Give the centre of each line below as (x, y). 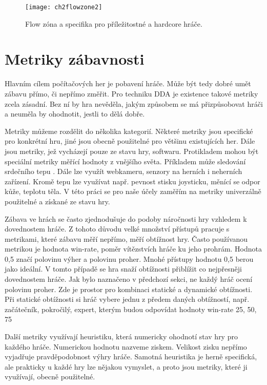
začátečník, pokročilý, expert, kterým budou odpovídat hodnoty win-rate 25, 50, (131, 309)
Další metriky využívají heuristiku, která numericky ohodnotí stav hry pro (121, 336)
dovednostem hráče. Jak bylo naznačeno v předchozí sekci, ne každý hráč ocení (129, 279)
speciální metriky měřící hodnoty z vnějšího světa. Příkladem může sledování (125, 161)
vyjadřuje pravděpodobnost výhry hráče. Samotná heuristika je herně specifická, (131, 357)
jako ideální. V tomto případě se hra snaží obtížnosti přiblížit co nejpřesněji (123, 269)
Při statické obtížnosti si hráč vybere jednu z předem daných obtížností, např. (127, 299)
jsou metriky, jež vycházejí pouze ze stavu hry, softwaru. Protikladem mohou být (132, 151)
